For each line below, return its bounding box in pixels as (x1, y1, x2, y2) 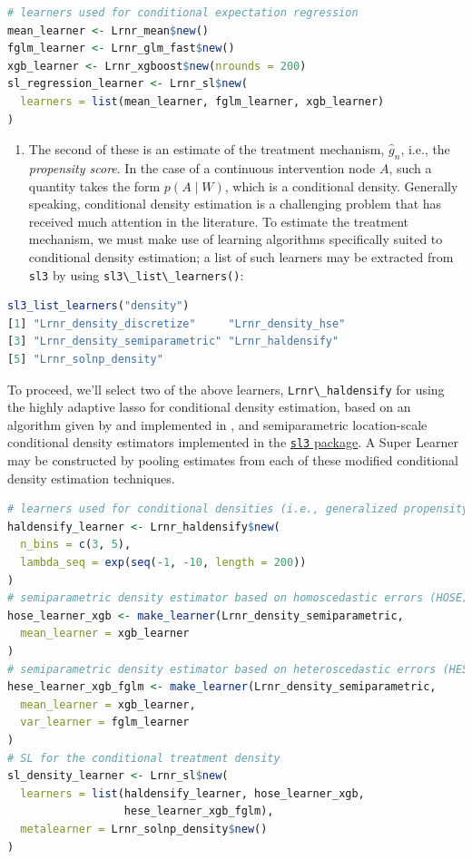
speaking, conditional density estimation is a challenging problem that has (28, 194, 442, 213)
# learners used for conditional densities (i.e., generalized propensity (7, 503, 469, 516)
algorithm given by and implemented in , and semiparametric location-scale (7, 415, 428, 434)
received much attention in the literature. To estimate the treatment (28, 211, 409, 230)
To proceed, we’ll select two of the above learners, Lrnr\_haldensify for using (7, 379, 445, 398)
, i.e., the (400, 140, 450, 159)
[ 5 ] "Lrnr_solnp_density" (7, 352, 163, 366)
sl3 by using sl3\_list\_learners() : (28, 265, 244, 284)
